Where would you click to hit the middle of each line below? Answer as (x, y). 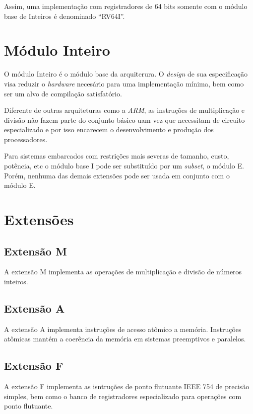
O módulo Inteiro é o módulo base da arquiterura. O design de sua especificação (126, 74)
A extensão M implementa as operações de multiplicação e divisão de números (123, 272)
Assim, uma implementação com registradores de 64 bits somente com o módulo (126, 6)
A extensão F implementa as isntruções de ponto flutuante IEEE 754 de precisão (127, 386)
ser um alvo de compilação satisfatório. (63, 93)
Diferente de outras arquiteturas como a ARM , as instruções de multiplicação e (125, 110)
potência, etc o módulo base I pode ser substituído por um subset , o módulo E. (124, 166)
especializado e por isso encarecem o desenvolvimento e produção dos (109, 129)
